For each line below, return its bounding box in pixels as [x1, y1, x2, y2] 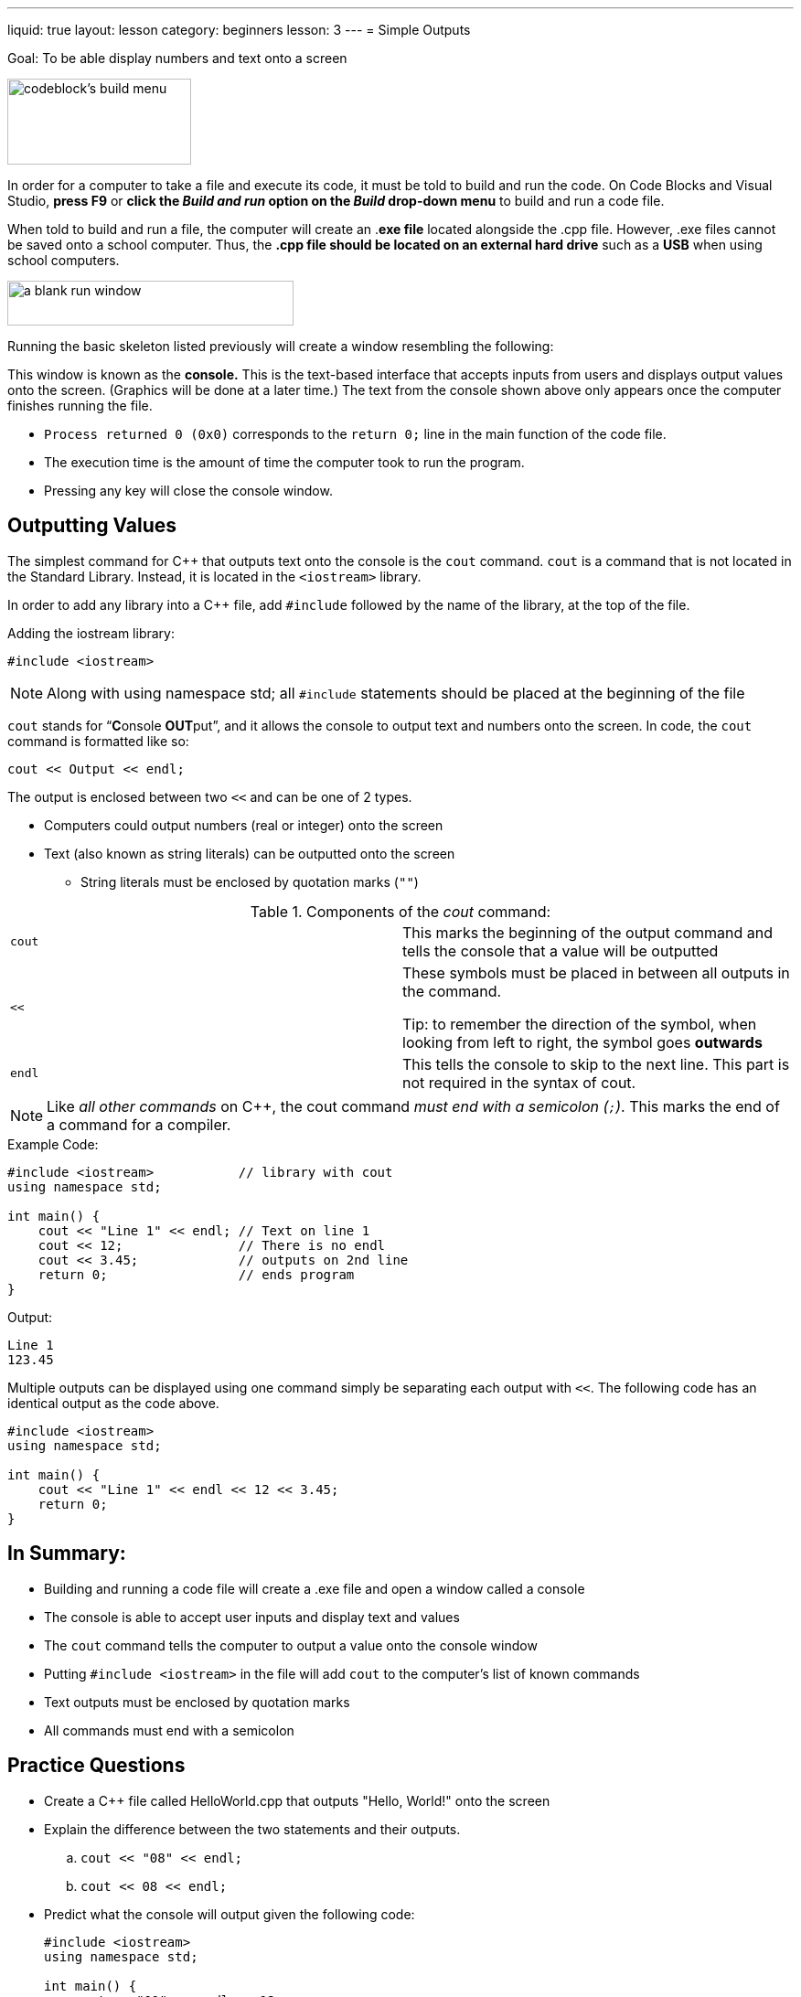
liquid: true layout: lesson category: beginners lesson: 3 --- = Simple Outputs [7, 22, 471, 37]
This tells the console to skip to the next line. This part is [402, 1054, 790, 1073]
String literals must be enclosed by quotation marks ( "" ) [80, 873, 419, 890]
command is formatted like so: [7, 732, 189, 749]
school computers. [7, 252, 120, 268]
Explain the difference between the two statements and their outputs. [44, 1821, 461, 1837]
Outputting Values [7, 514, 177, 538]
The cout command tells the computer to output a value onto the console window [44, 1637, 538, 1653]
